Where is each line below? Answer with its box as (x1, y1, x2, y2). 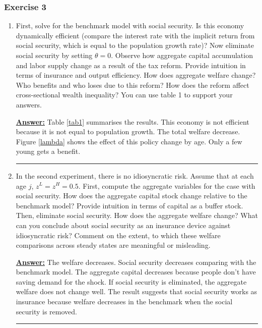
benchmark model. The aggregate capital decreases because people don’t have (16, 266, 256, 277)
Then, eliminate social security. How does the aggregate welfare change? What (16, 210, 258, 221)
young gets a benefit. (16, 146, 81, 156)
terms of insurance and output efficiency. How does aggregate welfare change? (16, 70, 256, 80)
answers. (16, 99, 42, 110)
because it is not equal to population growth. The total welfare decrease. (16, 126, 240, 137)
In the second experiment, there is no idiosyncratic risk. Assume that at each (16, 170, 254, 181)
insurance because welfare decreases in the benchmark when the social (16, 296, 233, 307)
